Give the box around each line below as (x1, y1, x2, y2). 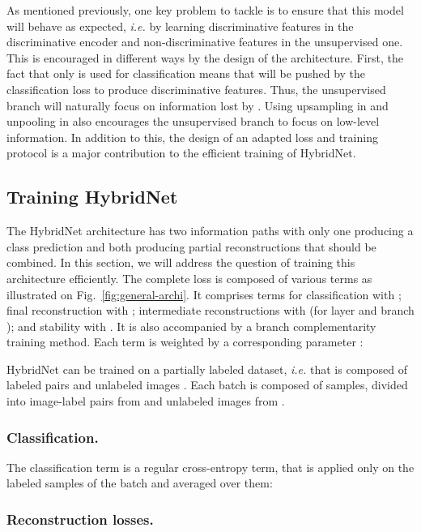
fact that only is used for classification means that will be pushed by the (6, 65, 366, 82)
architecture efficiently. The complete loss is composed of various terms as (6, 269, 372, 286)
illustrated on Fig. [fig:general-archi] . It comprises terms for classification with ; (6, 285, 402, 302)
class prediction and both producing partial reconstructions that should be (6, 238, 376, 255)
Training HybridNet (6, 184, 178, 209)
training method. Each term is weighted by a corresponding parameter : (6, 333, 364, 350)
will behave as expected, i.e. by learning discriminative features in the (6, 17, 354, 34)
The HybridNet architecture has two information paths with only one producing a (6, 222, 414, 239)
